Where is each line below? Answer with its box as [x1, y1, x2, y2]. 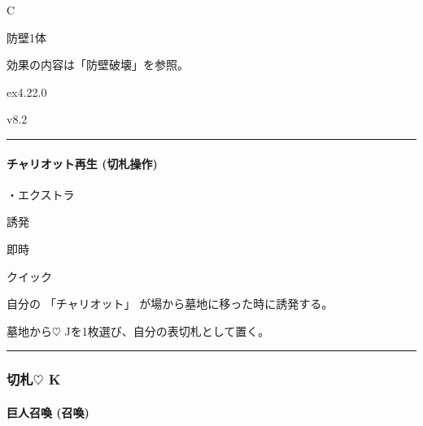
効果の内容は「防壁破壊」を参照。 [7, 56, 189, 73]
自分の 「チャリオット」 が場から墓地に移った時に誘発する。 [7, 295, 334, 312]
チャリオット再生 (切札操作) [7, 154, 158, 172]
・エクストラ [7, 185, 75, 202]
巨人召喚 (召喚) [7, 403, 89, 420]
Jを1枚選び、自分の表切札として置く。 [64, 322, 270, 339]
